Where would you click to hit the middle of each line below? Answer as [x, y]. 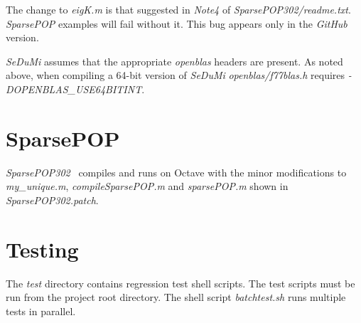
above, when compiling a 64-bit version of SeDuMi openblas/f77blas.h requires [176, 75]
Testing [42, 249]
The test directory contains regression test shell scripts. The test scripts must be [180, 283]
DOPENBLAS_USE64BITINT [74, 89]
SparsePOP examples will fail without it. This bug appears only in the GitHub [177, 23]
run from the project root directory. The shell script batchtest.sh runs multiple [176, 297]
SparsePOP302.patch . [52, 200]
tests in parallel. [41, 311]
